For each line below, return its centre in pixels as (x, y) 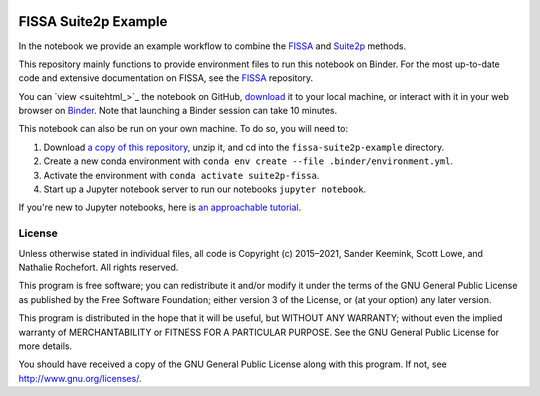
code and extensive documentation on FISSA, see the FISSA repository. (166, 78)
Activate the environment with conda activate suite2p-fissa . (181, 175)
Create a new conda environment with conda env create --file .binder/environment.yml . (248, 161)
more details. (45, 346)
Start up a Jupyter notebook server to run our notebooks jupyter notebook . (205, 189)
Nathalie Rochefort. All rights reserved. (98, 267)
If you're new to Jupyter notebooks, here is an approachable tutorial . (160, 207)
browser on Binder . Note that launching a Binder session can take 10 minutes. (178, 111)
